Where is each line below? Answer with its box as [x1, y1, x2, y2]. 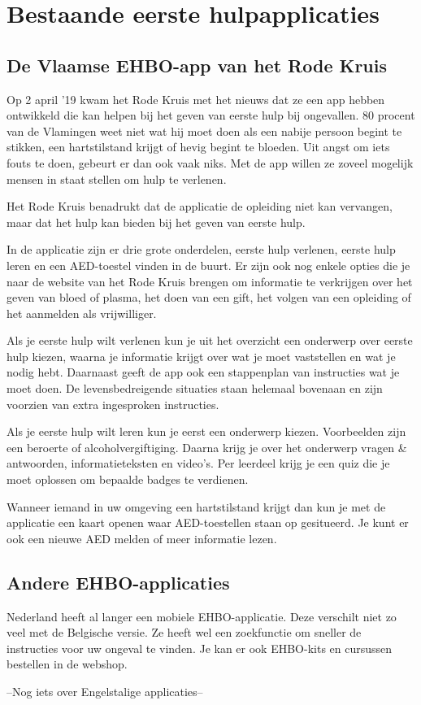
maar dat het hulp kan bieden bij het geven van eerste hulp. [7, 213, 306, 230]
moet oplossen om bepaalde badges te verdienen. [7, 471, 249, 488]
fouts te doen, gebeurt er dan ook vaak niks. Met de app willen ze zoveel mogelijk [7, 154, 414, 171]
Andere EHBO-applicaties [7, 569, 230, 594]
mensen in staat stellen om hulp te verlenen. [7, 170, 227, 187]
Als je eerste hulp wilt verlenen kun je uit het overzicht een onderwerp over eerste [7, 332, 413, 349]
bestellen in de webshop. [7, 655, 128, 672]
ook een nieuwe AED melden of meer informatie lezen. [7, 529, 277, 546]
